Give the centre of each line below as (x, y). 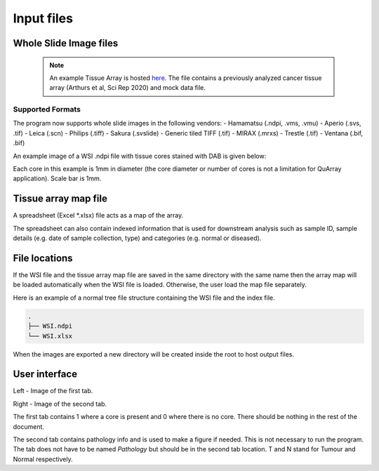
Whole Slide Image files (66, 43)
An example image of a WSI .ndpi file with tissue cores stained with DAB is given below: (140, 156)
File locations (43, 258)
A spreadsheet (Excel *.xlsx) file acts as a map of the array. (98, 215)
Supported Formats (47, 110)
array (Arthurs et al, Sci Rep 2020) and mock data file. (128, 88)
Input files (43, 18)
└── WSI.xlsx (50, 336)
